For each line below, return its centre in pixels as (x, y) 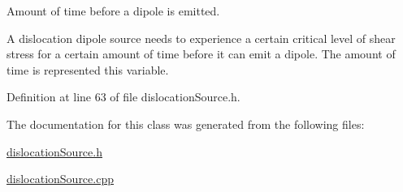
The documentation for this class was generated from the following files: (186, 124)
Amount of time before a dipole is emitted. (113, 11)
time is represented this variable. (88, 69)
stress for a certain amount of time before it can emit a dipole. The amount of (201, 54)
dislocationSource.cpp (60, 179)
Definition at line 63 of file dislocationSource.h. (123, 97)
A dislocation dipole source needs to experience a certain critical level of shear (201, 38)
